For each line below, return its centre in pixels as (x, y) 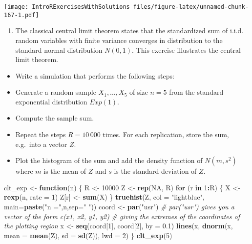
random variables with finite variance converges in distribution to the (119, 40)
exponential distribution (51, 101)
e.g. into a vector (41, 144)
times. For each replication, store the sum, (166, 134)
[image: (16, 7)
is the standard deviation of (155, 171)
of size (139, 92)
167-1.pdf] (21, 15)
